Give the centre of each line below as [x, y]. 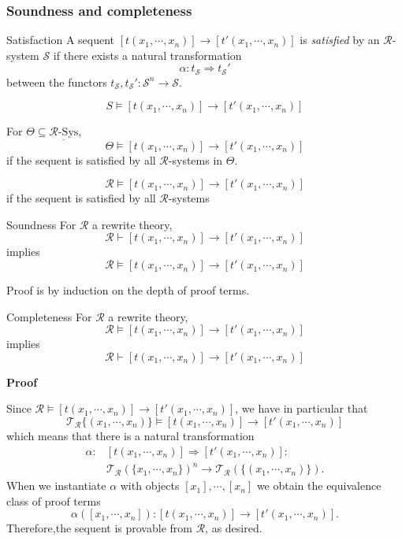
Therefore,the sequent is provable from [99, 528]
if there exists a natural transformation [147, 55]
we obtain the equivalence [319, 485]
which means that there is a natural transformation [130, 436]
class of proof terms [54, 500]
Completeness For [49, 316]
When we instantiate [56, 485]
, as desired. [234, 528]
